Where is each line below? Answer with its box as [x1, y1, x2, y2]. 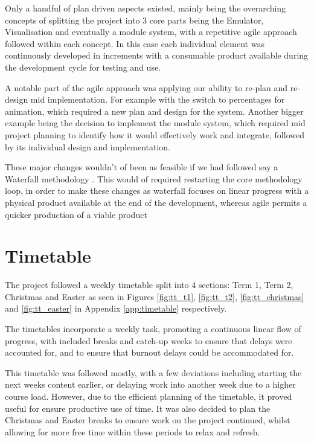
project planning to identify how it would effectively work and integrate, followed [5, 128, 304, 141]
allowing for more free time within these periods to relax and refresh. [5, 425, 260, 438]
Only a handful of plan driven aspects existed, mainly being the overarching [5, 2, 286, 14]
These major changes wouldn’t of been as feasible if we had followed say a [5, 161, 278, 173]
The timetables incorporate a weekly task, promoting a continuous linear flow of [5, 322, 301, 335]
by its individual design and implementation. [5, 140, 170, 153]
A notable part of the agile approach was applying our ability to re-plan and [5, 81, 288, 94]
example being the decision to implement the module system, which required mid [5, 117, 306, 129]
